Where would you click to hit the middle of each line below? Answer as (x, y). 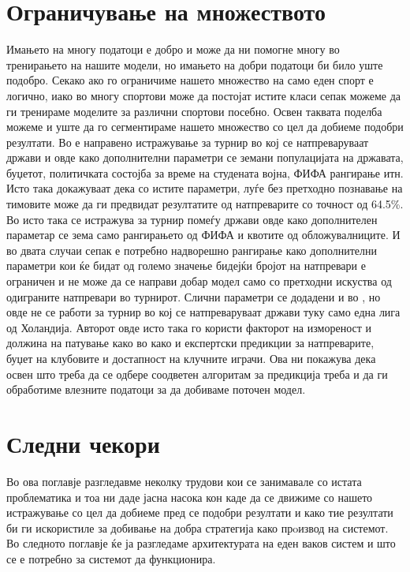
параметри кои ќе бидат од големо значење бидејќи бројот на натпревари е (186, 265)
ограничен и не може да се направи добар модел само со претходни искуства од (199, 281)
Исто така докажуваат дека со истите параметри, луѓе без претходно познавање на (205, 188)
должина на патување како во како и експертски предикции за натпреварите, (190, 343)
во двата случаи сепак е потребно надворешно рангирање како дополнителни (192, 250)
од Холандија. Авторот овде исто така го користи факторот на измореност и (189, 327)
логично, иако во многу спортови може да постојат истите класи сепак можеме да (204, 95)
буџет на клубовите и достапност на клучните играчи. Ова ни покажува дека (191, 358)
